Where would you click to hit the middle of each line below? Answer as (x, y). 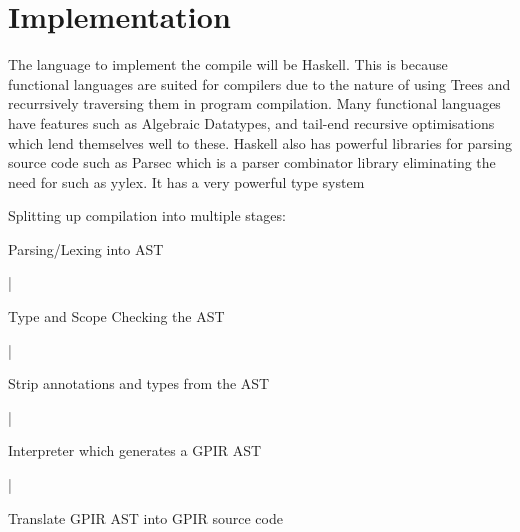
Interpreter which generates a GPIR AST (135, 450)
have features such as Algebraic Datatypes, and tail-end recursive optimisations (251, 122)
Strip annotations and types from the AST (139, 383)
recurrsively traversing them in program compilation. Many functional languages (254, 103)
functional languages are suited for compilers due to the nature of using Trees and (259, 83)
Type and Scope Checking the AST (116, 316)
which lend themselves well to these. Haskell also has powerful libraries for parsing (260, 142)
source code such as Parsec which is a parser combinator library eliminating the (252, 162)
